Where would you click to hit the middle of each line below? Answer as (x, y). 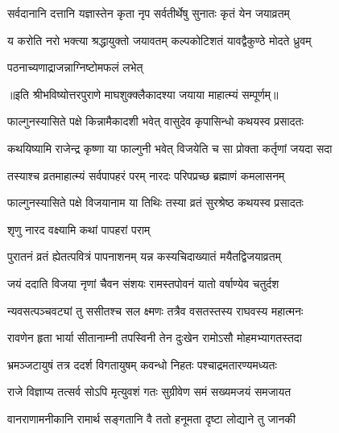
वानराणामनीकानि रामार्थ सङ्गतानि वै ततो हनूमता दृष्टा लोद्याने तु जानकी (151, 418)
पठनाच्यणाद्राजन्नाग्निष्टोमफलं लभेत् (75, 67)
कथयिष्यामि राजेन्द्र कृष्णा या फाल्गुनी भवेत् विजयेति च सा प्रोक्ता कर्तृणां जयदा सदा (170, 148)
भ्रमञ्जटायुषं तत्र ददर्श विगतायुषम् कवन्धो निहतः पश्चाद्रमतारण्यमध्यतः (142, 364)
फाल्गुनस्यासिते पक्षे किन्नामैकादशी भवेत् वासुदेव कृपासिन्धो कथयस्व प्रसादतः (155, 121)
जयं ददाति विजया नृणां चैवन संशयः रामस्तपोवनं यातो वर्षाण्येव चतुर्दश (143, 283)
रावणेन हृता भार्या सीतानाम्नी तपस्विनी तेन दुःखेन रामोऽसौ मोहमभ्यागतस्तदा (155, 338)
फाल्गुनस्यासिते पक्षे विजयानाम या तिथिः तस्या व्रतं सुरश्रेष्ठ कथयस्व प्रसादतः (155, 202)
